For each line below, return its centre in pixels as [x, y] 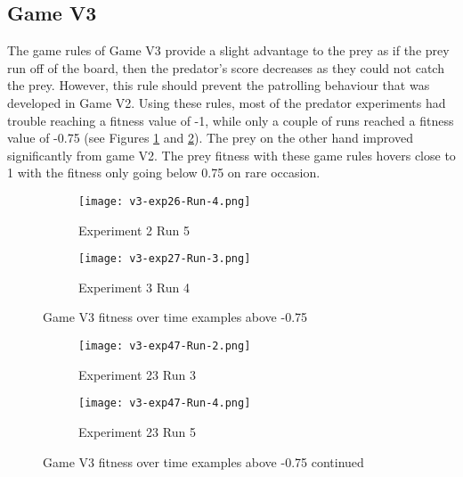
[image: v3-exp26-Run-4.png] [165, 201]
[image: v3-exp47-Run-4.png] [165, 403]
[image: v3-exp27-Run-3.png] [165, 259]
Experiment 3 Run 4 [134, 287]
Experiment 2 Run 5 [134, 230]
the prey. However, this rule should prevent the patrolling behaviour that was [219, 85]
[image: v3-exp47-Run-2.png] [165, 346]
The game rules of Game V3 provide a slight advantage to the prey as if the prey [228, 50]
